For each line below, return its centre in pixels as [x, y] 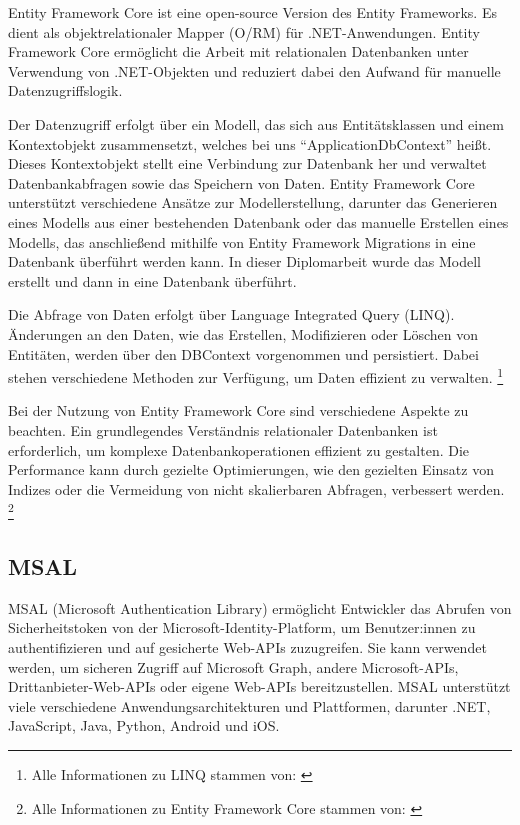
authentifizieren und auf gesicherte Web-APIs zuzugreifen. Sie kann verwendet [247, 646]
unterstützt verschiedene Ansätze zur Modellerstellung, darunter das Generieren [253, 202]
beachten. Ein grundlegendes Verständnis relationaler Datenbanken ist [223, 429]
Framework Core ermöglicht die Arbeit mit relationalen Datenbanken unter [238, 51]
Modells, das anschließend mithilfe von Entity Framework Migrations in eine [242, 241]
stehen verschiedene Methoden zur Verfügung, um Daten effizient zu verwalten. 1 [256, 375]
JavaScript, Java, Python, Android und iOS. [144, 725]
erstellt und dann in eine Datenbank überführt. [152, 280]
